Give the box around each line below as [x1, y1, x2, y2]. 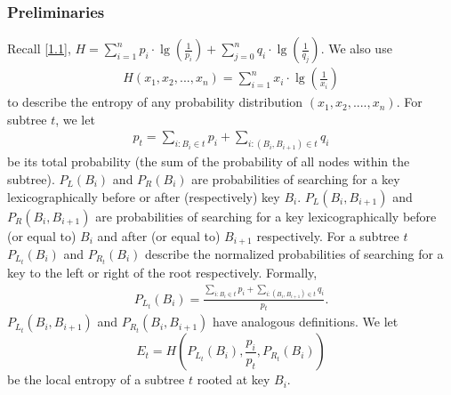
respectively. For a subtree [256, 226, 399, 245]
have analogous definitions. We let [212, 312, 399, 331]
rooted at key [197, 370, 270, 389]
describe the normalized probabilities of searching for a [144, 244, 444, 262]
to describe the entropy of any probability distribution [7, 93, 303, 111]
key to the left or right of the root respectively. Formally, [7, 263, 318, 282]
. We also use [320, 39, 392, 58]
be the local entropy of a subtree [7, 370, 185, 389]
